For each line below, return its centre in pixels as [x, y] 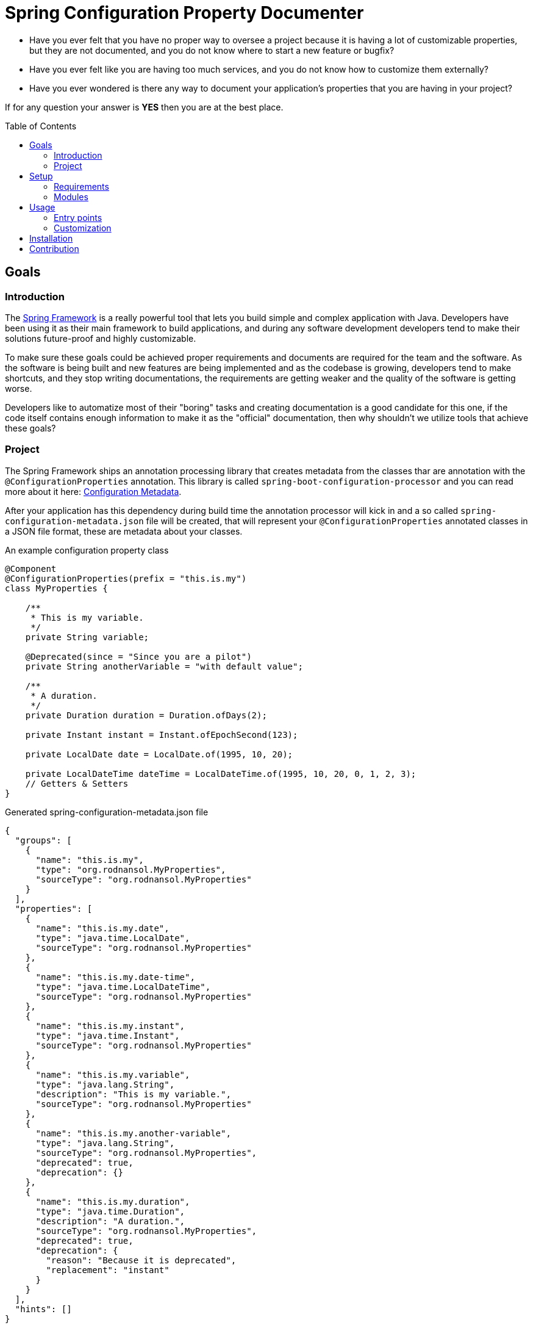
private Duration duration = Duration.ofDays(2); [146, 715]
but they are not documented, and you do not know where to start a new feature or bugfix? [212, 50]
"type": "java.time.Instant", [108, 1035]
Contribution [54, 248]
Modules [71, 197]
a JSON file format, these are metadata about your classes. [124, 531]
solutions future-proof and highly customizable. [101, 338]
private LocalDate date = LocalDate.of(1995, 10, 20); [159, 754]
